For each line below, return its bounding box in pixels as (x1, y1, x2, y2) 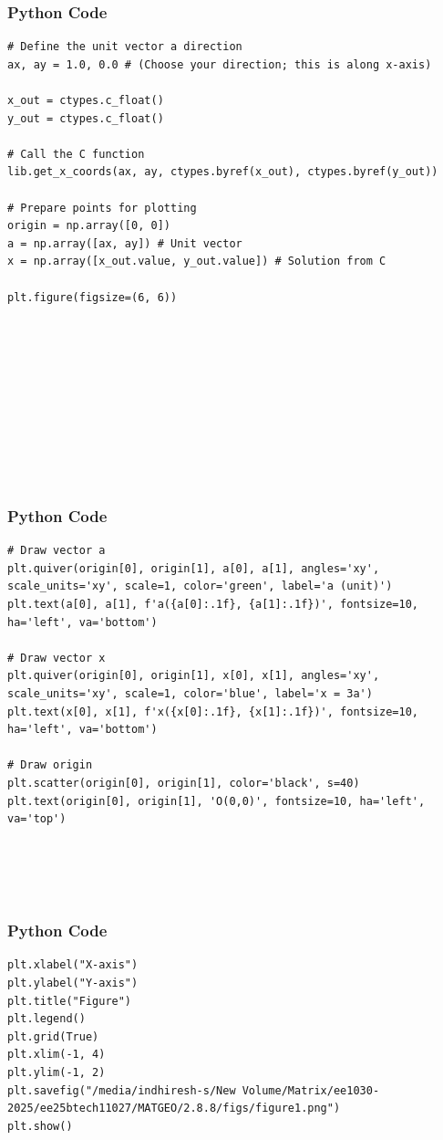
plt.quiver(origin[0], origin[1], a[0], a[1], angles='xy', (7, 561, 380, 575)
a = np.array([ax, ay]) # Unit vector (7, 236, 242, 250)
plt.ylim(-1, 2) (7, 1065, 106, 1079)
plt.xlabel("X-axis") (7, 958, 139, 972)
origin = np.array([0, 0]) (7, 219, 170, 233)
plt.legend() (7, 1012, 86, 1026)
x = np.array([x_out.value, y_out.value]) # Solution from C (7, 255, 386, 268)
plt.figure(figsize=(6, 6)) (7, 290, 178, 304)
